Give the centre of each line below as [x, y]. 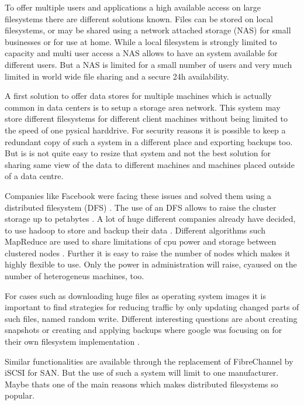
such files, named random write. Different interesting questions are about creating [151, 318]
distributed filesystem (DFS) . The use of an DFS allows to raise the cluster [141, 207]
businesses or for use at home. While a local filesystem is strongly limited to [141, 41]
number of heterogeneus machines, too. [75, 276]
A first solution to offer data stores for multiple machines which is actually [138, 96]
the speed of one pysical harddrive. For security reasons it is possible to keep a [145, 130]
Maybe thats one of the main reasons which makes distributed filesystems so [141, 384]
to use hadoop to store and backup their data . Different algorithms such [135, 230]
